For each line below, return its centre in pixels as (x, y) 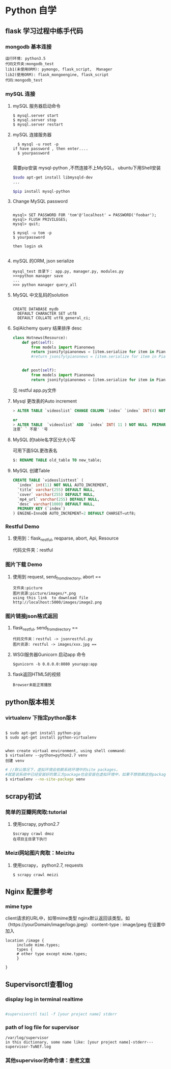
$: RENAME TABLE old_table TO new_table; (57, 460)
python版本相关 (30, 702)
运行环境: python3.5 (25, 58)
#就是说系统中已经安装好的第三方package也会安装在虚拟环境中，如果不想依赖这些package (87, 775)
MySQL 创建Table (31, 471)
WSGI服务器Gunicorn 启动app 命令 (49, 655)
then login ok (27, 246)
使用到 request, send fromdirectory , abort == (57, 577)
